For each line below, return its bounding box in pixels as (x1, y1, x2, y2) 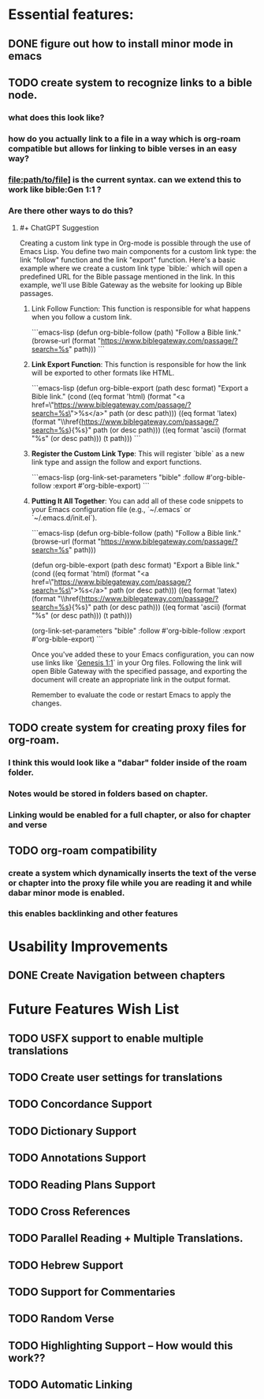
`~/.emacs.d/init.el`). (31, 513, 98, 522)
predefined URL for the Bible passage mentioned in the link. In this (19, 272, 235, 282)
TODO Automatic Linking (8, 1378, 132, 1392)
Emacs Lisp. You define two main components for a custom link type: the (19, 247, 257, 256)
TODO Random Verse (8, 1312, 114, 1326)
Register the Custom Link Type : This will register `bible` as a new (31, 449, 245, 458)
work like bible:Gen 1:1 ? (8, 184, 102, 195)
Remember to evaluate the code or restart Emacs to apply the (31, 690, 232, 700)
